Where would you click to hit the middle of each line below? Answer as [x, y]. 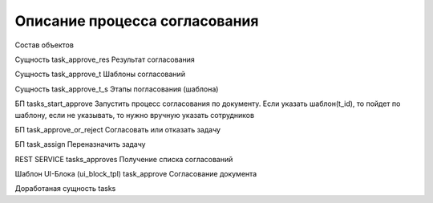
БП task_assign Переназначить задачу [80, 144]
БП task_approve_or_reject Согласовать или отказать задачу [117, 129]
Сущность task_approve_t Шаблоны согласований [100, 74]
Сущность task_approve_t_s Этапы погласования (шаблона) [117, 89]
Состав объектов [44, 45]
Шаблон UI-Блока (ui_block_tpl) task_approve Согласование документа [136, 174]
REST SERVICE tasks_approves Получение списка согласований [124, 159]
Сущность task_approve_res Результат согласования [105, 59]
